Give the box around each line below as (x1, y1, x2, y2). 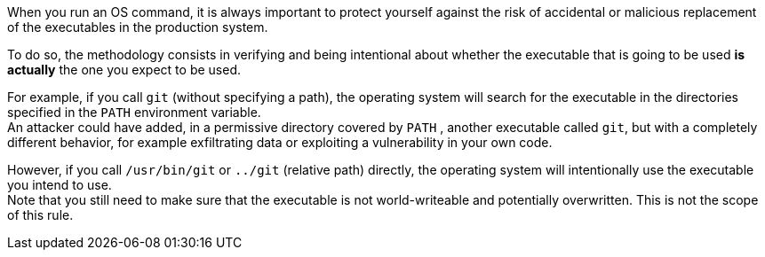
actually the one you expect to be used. (7, 62, 241, 77)
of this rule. (7, 207, 74, 222)
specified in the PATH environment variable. (7, 105, 261, 120)
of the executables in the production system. (7, 19, 268, 35)
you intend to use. (7, 177, 112, 192)
